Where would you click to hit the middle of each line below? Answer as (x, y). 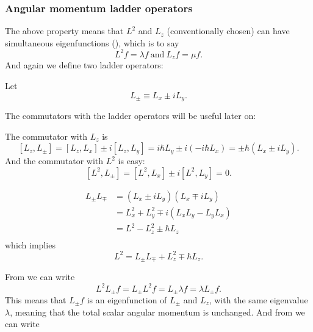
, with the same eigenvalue (258, 299)
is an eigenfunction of (127, 299)
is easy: (131, 161)
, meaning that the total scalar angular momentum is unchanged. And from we (157, 312)
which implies (30, 244)
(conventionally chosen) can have (228, 31)
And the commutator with (54, 161)
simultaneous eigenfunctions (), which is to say (92, 42)
